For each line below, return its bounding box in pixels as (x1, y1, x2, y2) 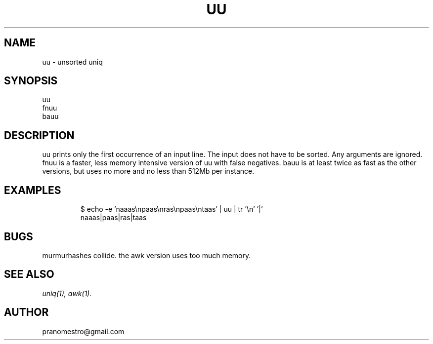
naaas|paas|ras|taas (80, 213, 147, 222)
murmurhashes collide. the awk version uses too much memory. (42, 251, 251, 260)
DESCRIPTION (4, 129, 75, 142)
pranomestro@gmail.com (42, 327, 125, 336)
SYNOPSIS (4, 75, 58, 87)
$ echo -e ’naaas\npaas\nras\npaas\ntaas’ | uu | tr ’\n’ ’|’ (80, 205, 263, 214)
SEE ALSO (4, 268, 54, 281)
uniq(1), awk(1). (42, 289, 92, 298)
